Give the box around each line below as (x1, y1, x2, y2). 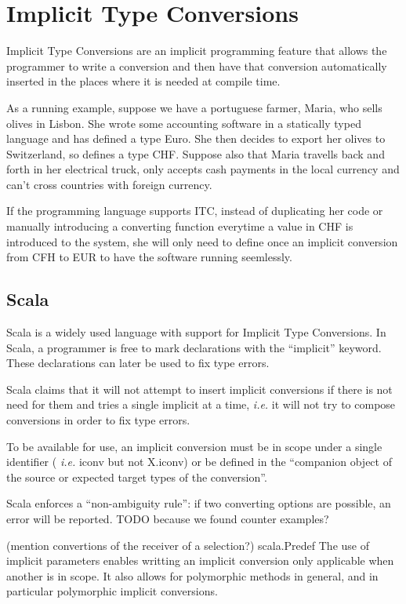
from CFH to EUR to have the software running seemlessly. (6, 249, 292, 265)
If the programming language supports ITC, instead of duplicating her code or (6, 202, 383, 219)
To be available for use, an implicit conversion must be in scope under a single (6, 438, 382, 454)
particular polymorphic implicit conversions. (6, 583, 218, 599)
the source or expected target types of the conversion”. (6, 468, 267, 485)
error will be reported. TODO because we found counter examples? (6, 510, 329, 526)
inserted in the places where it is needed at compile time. (6, 73, 281, 89)
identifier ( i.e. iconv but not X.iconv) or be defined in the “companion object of (6, 453, 392, 470)
